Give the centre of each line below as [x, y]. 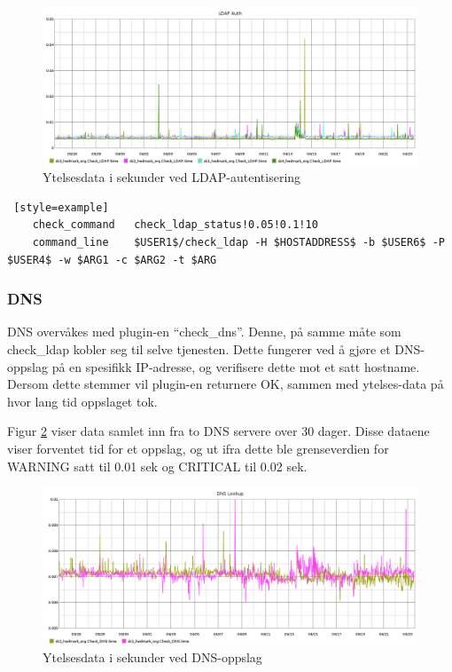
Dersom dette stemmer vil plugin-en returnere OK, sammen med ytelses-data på [226, 384]
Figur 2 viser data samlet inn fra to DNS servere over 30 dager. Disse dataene [218, 431]
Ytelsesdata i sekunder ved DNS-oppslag [152, 657]
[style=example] [61, 207]
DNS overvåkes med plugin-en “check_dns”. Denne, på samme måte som [204, 332]
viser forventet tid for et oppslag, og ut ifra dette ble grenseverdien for [198, 448]
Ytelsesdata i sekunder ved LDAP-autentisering [172, 177]
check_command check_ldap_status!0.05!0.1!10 [175, 225]
